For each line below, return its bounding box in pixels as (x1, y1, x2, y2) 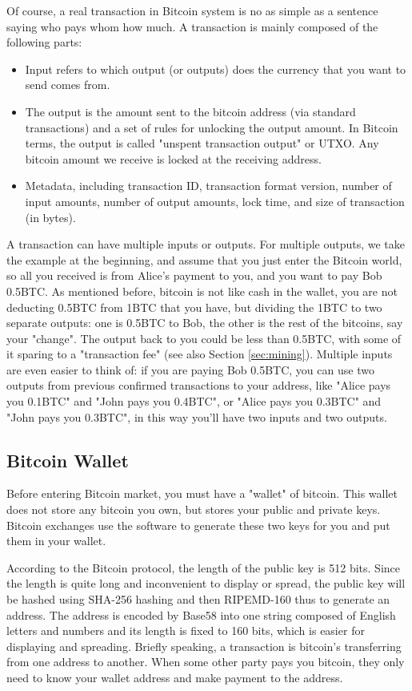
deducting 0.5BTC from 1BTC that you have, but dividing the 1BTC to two (6, 298, 382, 315)
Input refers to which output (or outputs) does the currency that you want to (25, 60, 406, 77)
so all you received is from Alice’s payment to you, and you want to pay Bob (6, 267, 382, 284)
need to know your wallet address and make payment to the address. (6, 669, 343, 685)
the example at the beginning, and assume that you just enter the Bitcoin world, (6, 251, 402, 268)
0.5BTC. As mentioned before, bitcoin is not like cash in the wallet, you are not (6, 282, 398, 299)
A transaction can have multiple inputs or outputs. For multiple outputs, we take (6, 236, 406, 253)
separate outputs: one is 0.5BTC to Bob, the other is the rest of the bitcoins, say (6, 314, 403, 331)
